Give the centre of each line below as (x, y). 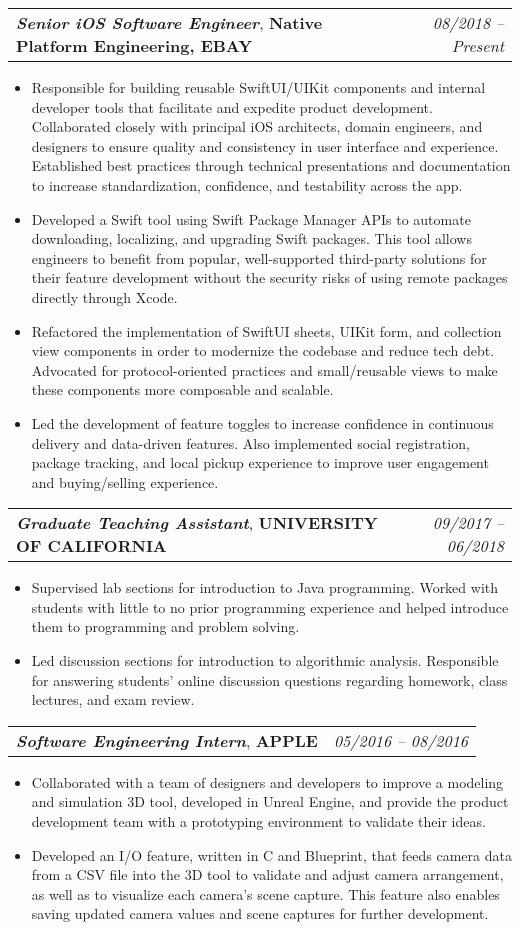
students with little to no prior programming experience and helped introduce (270, 606)
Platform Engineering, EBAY (134, 45)
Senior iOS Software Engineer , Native (169, 22)
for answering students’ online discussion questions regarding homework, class (269, 679)
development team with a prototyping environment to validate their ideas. (258, 821)
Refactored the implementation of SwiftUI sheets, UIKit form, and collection (266, 330)
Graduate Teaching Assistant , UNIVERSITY (197, 523)
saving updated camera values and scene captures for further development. (260, 913)
